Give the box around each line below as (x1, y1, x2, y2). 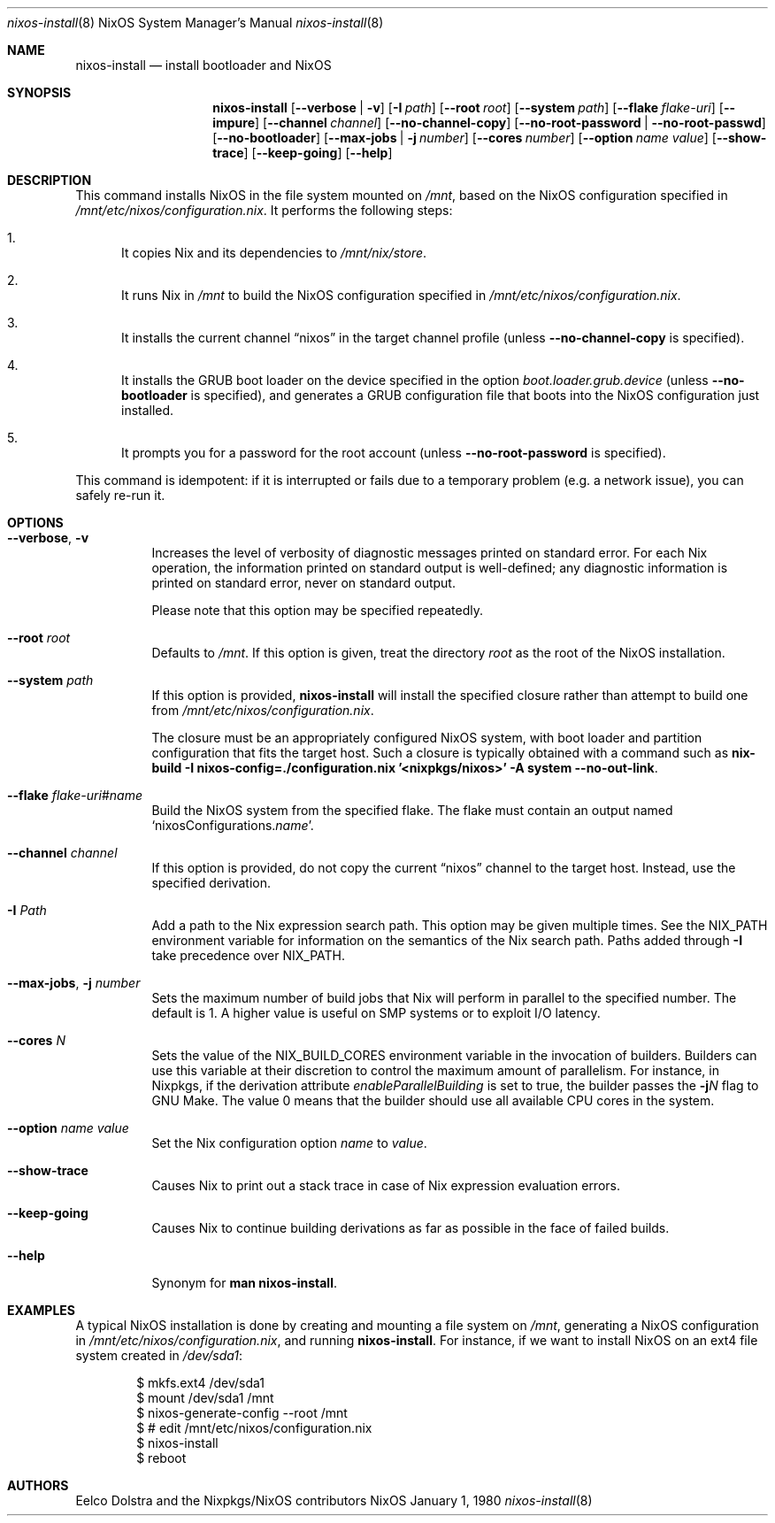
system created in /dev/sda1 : (75, 1348, 243, 1363)
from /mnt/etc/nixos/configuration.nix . (151, 703, 374, 718)
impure (212, 115, 255, 130)
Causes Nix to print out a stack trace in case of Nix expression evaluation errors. (151, 1178, 620, 1193)
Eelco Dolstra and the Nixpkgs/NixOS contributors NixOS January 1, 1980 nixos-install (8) (75, 1493, 593, 1508)
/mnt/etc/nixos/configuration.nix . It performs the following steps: (75, 203, 453, 218)
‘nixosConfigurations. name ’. (151, 818, 314, 833)
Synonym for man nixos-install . (151, 1275, 337, 1290)
